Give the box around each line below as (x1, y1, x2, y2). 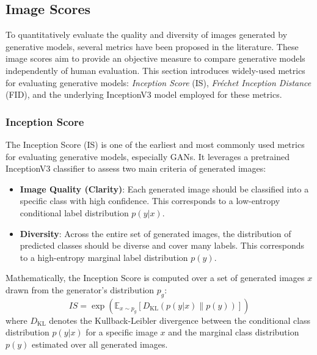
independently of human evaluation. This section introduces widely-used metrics (5, 64, 305, 76)
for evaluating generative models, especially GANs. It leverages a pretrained (5, 150, 290, 163)
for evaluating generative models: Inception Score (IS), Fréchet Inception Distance (5, 76, 312, 89)
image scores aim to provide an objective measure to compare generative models (5, 52, 305, 65)
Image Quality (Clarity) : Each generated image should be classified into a (20, 182, 309, 195)
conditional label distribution (20, 206, 129, 219)
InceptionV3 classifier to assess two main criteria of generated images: (5, 162, 266, 175)
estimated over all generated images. (32, 337, 168, 350)
